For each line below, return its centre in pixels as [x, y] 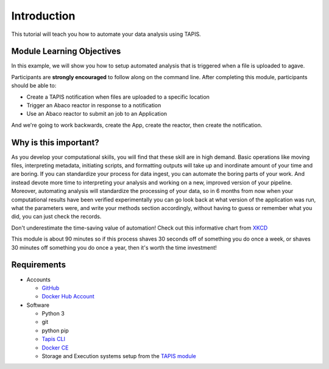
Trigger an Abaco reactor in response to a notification [94, 105]
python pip [55, 330]
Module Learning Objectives [66, 51]
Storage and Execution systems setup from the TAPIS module [119, 356]
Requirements [39, 265]
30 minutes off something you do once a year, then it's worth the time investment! [114, 247]
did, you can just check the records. [56, 217]
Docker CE [55, 348]
